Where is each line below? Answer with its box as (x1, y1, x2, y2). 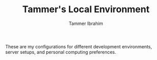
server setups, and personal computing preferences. (5, 49, 117, 55)
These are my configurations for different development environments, (5, 43, 152, 49)
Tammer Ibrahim (69, 20, 103, 26)
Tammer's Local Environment (22, 4, 150, 15)
